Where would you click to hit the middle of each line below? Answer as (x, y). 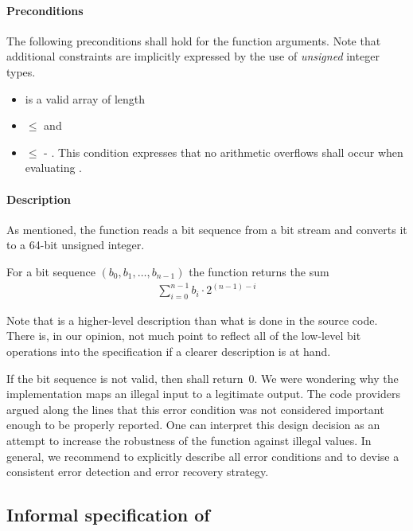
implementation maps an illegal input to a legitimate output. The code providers (203, 394)
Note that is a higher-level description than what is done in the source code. (192, 320)
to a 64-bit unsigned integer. (76, 245)
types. (21, 71)
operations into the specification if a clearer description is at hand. (169, 351)
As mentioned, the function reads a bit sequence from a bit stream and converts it (207, 229)
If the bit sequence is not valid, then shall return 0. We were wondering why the (203, 378)
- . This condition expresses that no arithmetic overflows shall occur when (224, 152)
